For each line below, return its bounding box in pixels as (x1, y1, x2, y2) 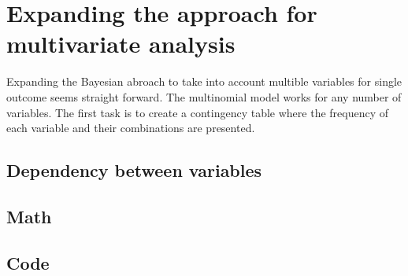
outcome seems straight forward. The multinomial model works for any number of (6, 88, 402, 105)
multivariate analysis (6, 28, 236, 60)
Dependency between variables (6, 158, 262, 182)
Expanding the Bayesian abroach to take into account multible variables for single (6, 73, 402, 90)
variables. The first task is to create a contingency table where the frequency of (6, 104, 389, 120)
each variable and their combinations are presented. (6, 120, 255, 136)
